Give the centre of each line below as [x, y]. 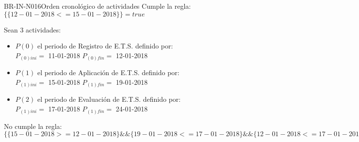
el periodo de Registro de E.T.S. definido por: [105, 46]
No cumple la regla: [33, 126]
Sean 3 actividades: [33, 29]
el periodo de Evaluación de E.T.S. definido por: [109, 99]
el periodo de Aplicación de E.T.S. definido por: [108, 72]
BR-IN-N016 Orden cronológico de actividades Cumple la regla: [98, 6]
